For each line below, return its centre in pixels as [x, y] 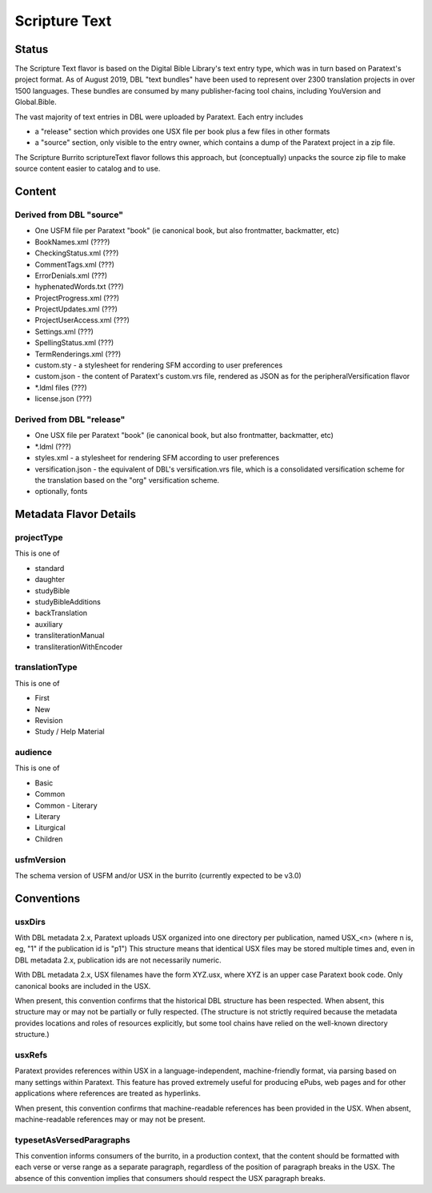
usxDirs [30, 922]
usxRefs [31, 1054]
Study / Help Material [70, 732]
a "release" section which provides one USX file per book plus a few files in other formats [182, 131]
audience [33, 753]
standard [50, 568]
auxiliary [49, 624]
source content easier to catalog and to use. [88, 169]
